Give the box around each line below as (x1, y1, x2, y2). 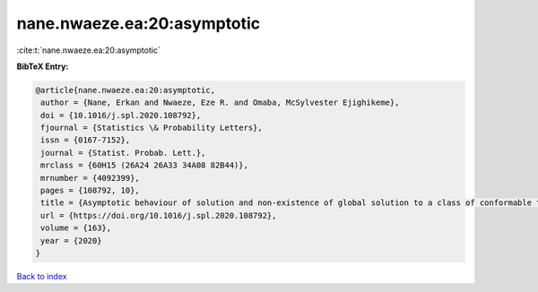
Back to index (16, 271, 67, 281)
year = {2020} (40, 236, 102, 245)
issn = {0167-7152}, (40, 135, 131, 145)
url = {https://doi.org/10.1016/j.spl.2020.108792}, (40, 210, 277, 220)
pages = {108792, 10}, (40, 185, 141, 196)
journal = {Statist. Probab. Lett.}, (40, 148, 206, 158)
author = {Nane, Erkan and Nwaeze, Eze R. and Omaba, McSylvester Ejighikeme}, (40, 98, 400, 107)
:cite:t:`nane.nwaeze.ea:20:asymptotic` (16, 45, 161, 56)
